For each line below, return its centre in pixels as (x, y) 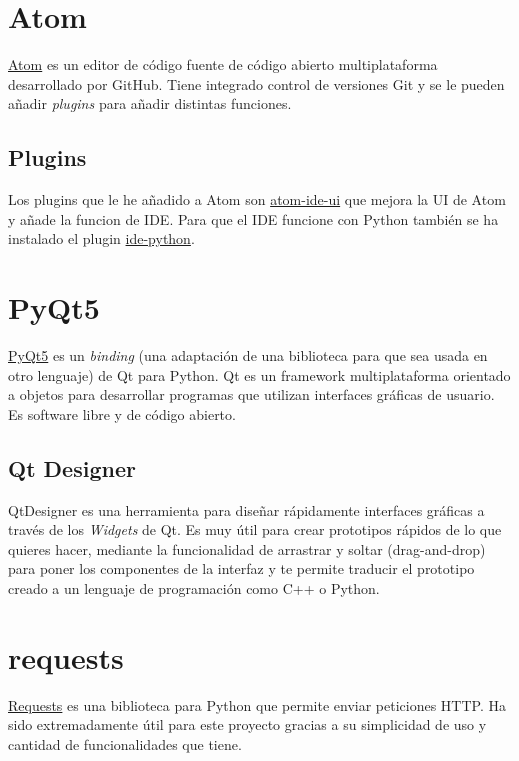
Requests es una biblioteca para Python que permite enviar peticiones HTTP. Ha (257, 704)
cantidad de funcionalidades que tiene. (125, 743)
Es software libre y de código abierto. (122, 413)
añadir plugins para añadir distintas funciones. (150, 103)
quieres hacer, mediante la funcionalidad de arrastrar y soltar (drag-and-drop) (247, 548)
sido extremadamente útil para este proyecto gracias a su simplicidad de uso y (247, 724)
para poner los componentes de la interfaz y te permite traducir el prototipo (241, 568)
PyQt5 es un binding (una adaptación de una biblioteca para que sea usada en (248, 355)
